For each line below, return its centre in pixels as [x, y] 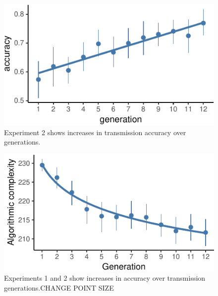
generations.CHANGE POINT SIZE [59, 287]
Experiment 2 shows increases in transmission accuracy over [95, 132]
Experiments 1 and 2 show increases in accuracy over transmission [105, 278]
